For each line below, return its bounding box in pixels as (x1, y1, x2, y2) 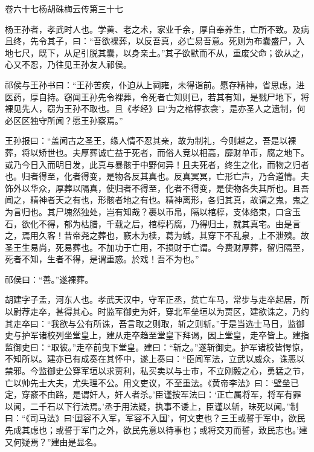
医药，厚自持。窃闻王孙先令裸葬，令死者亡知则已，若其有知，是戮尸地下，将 (5, 90, 309, 103)
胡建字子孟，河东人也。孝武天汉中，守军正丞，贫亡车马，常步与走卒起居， (5, 293, 301, 306)
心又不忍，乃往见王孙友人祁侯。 (5, 58, 132, 71)
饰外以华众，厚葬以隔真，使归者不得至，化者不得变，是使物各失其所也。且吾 (5, 181, 309, 194)
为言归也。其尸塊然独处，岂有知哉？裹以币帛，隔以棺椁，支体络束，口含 (5, 205, 292, 218)
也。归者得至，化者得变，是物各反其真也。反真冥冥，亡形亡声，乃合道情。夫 (5, 170, 309, 182)
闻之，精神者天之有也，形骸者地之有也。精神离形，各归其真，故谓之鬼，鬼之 (5, 193, 309, 206)
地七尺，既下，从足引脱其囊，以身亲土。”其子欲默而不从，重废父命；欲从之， (5, 46, 309, 59)
